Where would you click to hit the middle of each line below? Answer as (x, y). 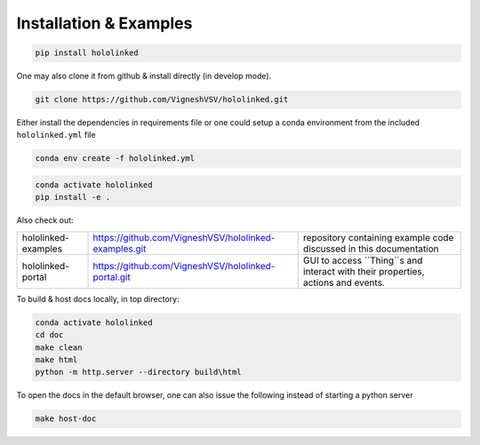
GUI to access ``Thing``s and (363, 260)
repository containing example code (378, 237)
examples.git (120, 249)
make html (56, 359)
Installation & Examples (104, 23)
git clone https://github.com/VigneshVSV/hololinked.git (162, 99)
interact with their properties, (364, 271)
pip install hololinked (87, 53)
